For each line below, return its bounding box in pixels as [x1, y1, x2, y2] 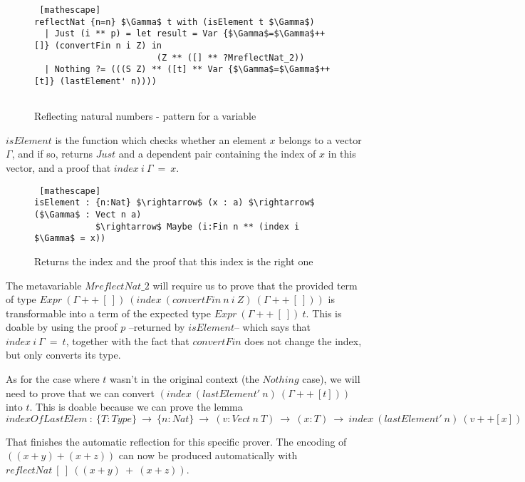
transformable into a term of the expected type [6, 305, 211, 320]
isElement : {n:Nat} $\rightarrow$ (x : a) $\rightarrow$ [34, 198, 315, 208]
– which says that [234, 319, 311, 334]
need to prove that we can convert [6, 385, 155, 400]
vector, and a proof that [6, 160, 111, 175]
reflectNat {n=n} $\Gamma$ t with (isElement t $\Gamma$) [34, 16, 315, 27]
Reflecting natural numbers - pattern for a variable [34, 108, 256, 123]
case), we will [302, 371, 360, 386]
